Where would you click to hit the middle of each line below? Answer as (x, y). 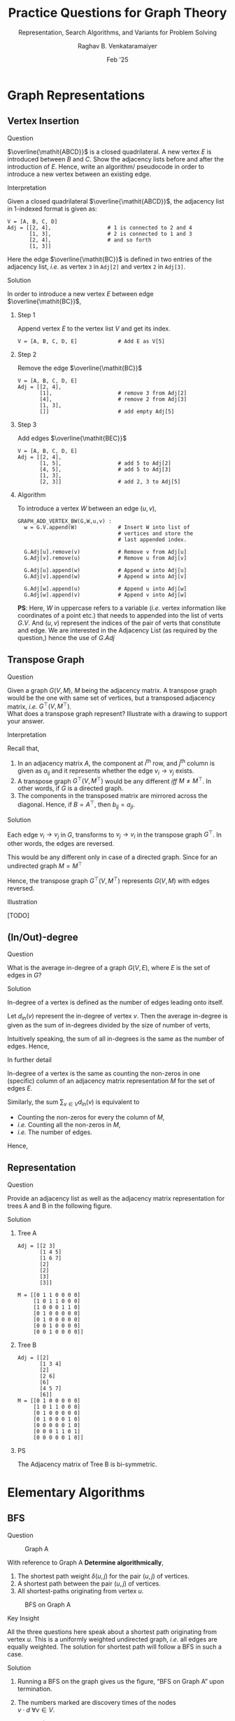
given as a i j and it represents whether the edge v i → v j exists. (106, 771)
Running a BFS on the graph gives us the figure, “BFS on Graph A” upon (121, 1681)
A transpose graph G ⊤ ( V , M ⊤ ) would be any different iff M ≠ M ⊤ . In (114, 780)
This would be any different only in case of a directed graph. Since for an (113, 857)
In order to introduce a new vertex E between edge (80, 293)
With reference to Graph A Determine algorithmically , (86, 1562)
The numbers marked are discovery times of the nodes (97, 1702)
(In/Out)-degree (43, 937)
